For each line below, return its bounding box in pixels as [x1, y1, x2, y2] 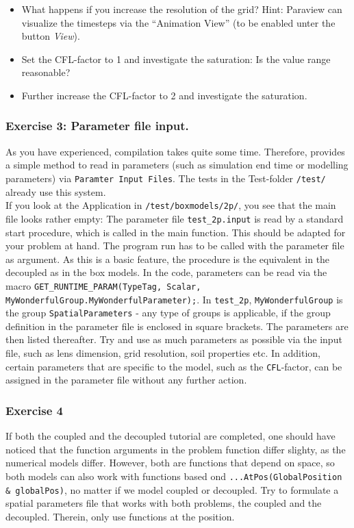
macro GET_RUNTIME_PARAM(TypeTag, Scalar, [5, 278, 201, 292]
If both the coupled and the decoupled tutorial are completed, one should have [5, 429, 336, 443]
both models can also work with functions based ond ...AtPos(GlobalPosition [5, 468, 342, 483]
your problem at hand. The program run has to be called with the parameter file [5, 238, 344, 253]
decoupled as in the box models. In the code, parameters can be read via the [5, 265, 327, 279]
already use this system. [5, 184, 106, 199]
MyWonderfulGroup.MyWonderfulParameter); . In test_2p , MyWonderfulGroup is [5, 292, 343, 306]
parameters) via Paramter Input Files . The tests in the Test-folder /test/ [5, 171, 326, 185]
